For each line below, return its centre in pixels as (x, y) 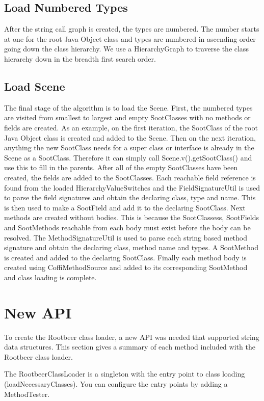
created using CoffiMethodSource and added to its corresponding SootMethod (126, 267)
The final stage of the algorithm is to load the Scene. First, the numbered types (128, 107)
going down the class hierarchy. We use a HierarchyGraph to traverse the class (126, 49)
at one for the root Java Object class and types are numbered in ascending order (130, 38)
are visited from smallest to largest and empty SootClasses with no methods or (127, 117)
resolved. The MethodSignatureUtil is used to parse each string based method (126, 237)
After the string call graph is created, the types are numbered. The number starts (132, 29)
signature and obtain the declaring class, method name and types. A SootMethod (131, 247)
